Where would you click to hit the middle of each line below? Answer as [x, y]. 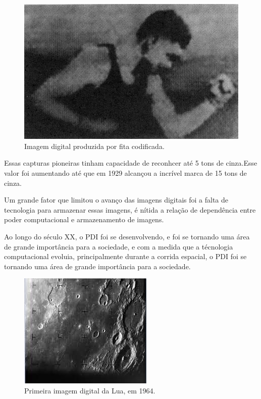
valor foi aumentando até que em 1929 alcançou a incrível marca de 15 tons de [125, 173]
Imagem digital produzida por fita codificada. [94, 146]
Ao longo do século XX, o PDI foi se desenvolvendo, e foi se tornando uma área [127, 237]
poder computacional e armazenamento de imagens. [84, 219]
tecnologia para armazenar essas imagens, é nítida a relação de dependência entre [130, 209]
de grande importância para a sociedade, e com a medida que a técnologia [119, 246]
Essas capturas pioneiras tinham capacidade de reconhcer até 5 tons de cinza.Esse [131, 163]
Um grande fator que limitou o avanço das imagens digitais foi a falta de [116, 200]
